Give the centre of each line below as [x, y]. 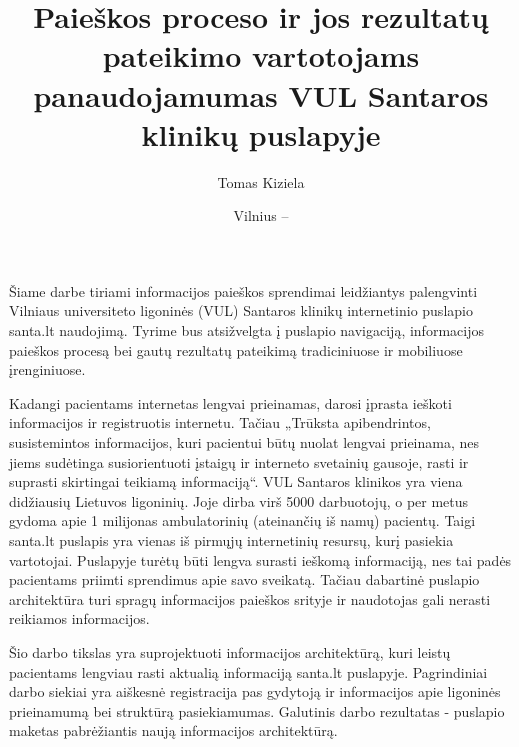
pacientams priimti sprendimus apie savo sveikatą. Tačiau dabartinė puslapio [244, 579]
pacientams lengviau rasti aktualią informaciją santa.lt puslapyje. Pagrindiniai [248, 671]
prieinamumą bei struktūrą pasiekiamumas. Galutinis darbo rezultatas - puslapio [257, 710]
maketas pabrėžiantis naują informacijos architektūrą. [173, 730]
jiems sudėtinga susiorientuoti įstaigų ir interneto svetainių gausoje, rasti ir [239, 461]
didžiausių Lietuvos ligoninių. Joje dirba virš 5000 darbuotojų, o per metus [239, 500]
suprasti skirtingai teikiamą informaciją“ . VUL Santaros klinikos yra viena [236, 481]
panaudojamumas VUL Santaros [261, 94]
